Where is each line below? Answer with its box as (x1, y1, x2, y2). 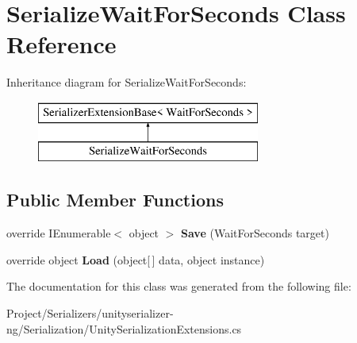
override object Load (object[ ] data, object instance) (6, 251, 265, 268)
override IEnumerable (6, 225, 111, 241)
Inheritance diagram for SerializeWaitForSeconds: (6, 74, 247, 91)
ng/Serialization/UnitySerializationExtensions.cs (6, 320, 242, 337)
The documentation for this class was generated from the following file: (6, 278, 351, 295)
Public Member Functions (6, 187, 224, 212)
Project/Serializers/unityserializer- (6, 305, 174, 322)
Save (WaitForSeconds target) (181, 225, 329, 241)
